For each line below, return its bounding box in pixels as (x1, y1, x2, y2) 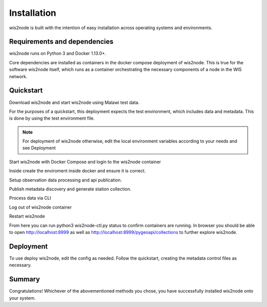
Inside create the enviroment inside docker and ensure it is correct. (9, 168, 146, 174)
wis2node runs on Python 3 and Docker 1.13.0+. (9, 50, 106, 56)
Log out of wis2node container (9, 204, 72, 210)
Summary (9, 275, 40, 284)
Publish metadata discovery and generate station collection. (9, 186, 132, 192)
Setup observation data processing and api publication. (9, 177, 122, 183)
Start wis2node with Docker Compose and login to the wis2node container (9, 159, 161, 165)
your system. (9, 295, 36, 301)
